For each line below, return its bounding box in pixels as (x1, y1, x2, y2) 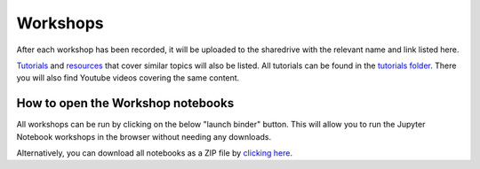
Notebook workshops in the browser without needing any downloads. (16, 131, 271, 142)
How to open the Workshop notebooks (16, 96, 235, 111)
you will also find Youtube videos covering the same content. (16, 73, 240, 83)
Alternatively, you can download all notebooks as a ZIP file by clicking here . (16, 148, 293, 158)
